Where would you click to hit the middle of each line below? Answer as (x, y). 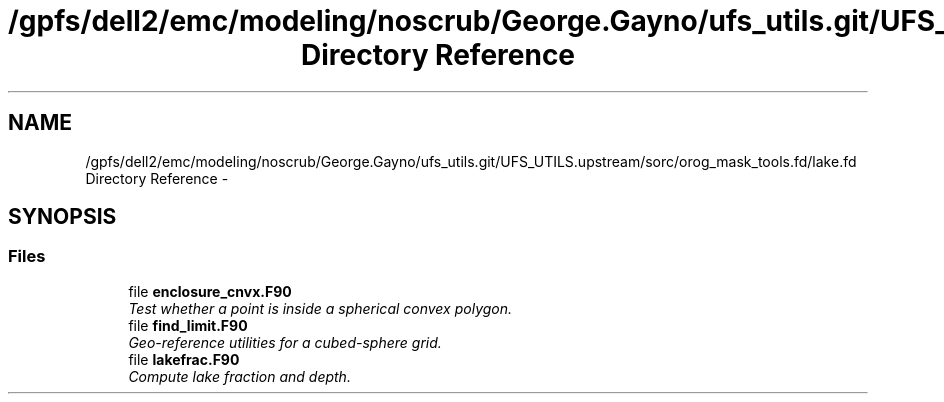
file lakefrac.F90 (184, 359)
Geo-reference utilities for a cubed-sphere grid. (285, 342)
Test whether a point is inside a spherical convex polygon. (320, 308)
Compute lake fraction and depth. (239, 376)
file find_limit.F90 (188, 325)
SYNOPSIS (62, 217)
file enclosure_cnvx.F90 (210, 291)
